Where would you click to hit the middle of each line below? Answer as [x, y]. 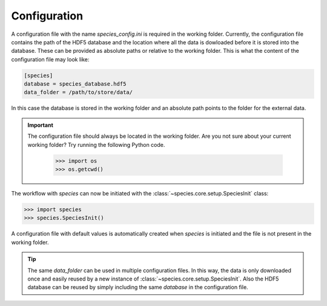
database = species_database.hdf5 [75, 84]
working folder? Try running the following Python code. [96, 144]
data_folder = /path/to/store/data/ [78, 92]
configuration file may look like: [50, 59]
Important [41, 125]
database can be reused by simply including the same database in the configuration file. [138, 287]
